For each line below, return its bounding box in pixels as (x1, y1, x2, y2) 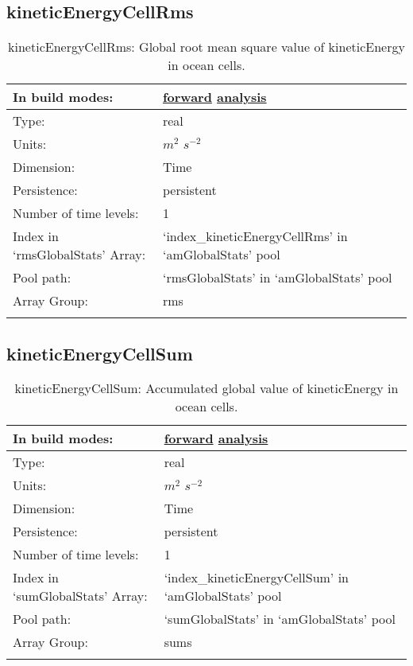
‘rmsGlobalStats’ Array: (13, 245, 146, 264)
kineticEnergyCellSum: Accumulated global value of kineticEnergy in (14, 379, 399, 398)
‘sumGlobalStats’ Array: (13, 586, 148, 606)
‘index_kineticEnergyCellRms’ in (162, 227, 348, 246)
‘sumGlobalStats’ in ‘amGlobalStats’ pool (164, 610, 396, 629)
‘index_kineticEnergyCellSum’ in (164, 568, 349, 587)
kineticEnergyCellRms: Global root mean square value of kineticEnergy (8, 37, 405, 56)
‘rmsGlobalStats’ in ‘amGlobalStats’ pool (162, 268, 392, 287)
